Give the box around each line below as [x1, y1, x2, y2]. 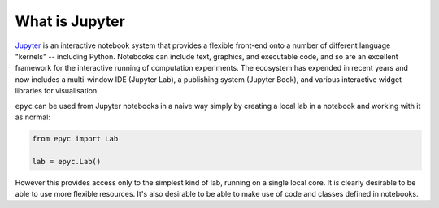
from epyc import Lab [32, 134, 119, 143]
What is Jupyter [15, 12, 125, 30]
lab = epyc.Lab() [32, 157, 102, 166]
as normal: [15, 112, 50, 122]
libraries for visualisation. [15, 86, 99, 96]
